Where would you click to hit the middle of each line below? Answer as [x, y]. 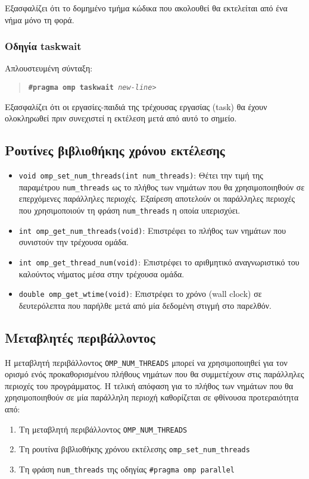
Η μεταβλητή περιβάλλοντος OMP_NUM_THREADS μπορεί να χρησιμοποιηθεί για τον [146, 362]
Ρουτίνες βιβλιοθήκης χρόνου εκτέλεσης [115, 150]
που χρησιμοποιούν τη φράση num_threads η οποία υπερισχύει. [129, 210]
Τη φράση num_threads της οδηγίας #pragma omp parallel [127, 469]
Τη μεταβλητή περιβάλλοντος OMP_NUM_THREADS [103, 429]
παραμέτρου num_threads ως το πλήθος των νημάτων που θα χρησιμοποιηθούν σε [162, 187]
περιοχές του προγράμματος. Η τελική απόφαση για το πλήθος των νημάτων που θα [149, 385]
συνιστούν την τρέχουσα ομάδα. [74, 242]
